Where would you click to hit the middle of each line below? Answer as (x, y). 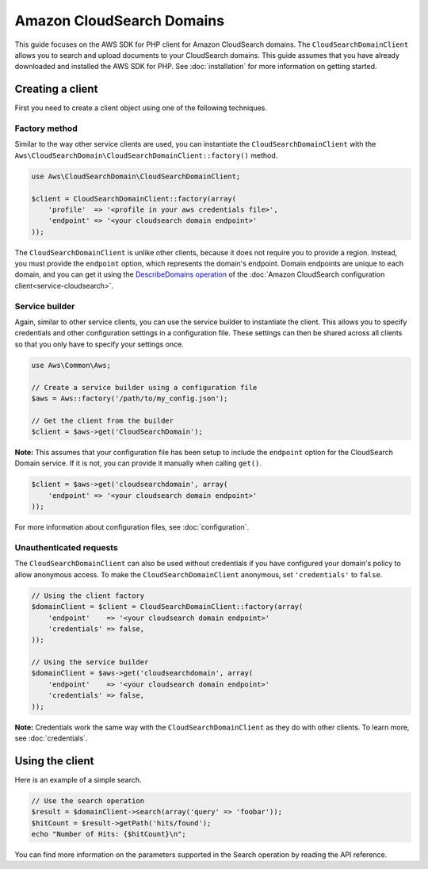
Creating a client (56, 89)
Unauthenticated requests (66, 547)
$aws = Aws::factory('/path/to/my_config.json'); (130, 398)
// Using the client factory (88, 595)
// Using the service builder (90, 662)
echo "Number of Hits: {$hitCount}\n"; (109, 834)
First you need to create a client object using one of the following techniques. (141, 108)
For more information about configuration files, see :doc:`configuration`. (132, 527)
